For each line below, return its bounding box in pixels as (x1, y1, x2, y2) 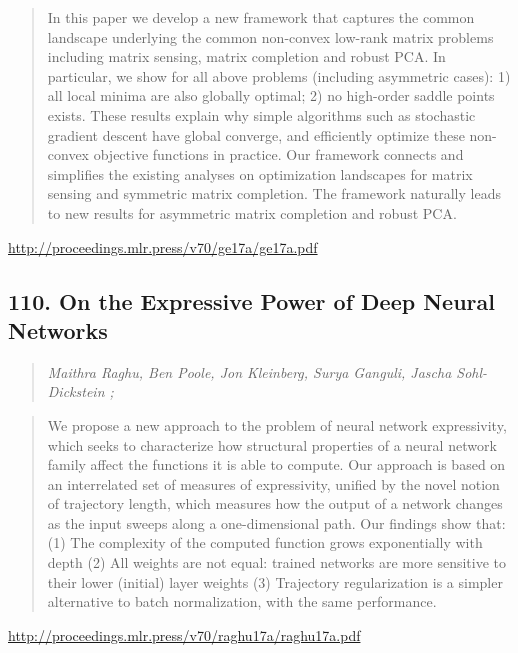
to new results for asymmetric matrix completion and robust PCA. (47, 202, 457, 223)
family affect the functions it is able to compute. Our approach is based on (47, 454, 506, 475)
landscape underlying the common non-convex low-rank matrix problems (47, 26, 494, 47)
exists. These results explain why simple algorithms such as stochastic (47, 104, 476, 125)
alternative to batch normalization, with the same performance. (47, 591, 437, 612)
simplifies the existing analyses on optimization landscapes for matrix (47, 163, 473, 184)
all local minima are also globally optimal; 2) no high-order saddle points (47, 85, 495, 106)
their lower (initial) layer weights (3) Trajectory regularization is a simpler (47, 571, 503, 592)
